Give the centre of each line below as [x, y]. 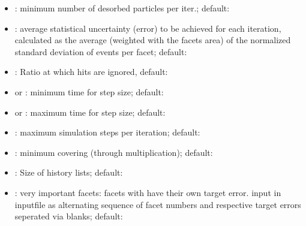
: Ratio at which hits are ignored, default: [91, 72]
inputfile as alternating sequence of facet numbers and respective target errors [158, 204]
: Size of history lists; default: [69, 172]
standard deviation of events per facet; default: [101, 51]
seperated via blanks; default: [69, 216]
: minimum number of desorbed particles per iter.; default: [122, 8]
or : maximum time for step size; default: [90, 112]
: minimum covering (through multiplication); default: [114, 152]
